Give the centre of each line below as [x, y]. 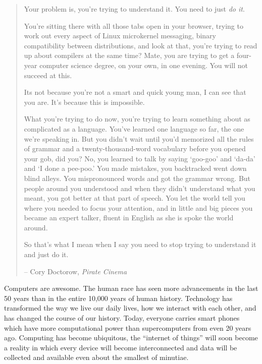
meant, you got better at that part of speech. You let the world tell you [135, 198]
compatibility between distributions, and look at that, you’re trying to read [141, 45]
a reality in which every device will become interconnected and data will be [121, 347]
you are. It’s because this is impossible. [84, 102]
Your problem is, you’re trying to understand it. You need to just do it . [134, 9]
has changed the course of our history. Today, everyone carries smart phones [122, 318]
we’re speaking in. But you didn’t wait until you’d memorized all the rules [139, 138]
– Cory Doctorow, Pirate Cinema [75, 271]
